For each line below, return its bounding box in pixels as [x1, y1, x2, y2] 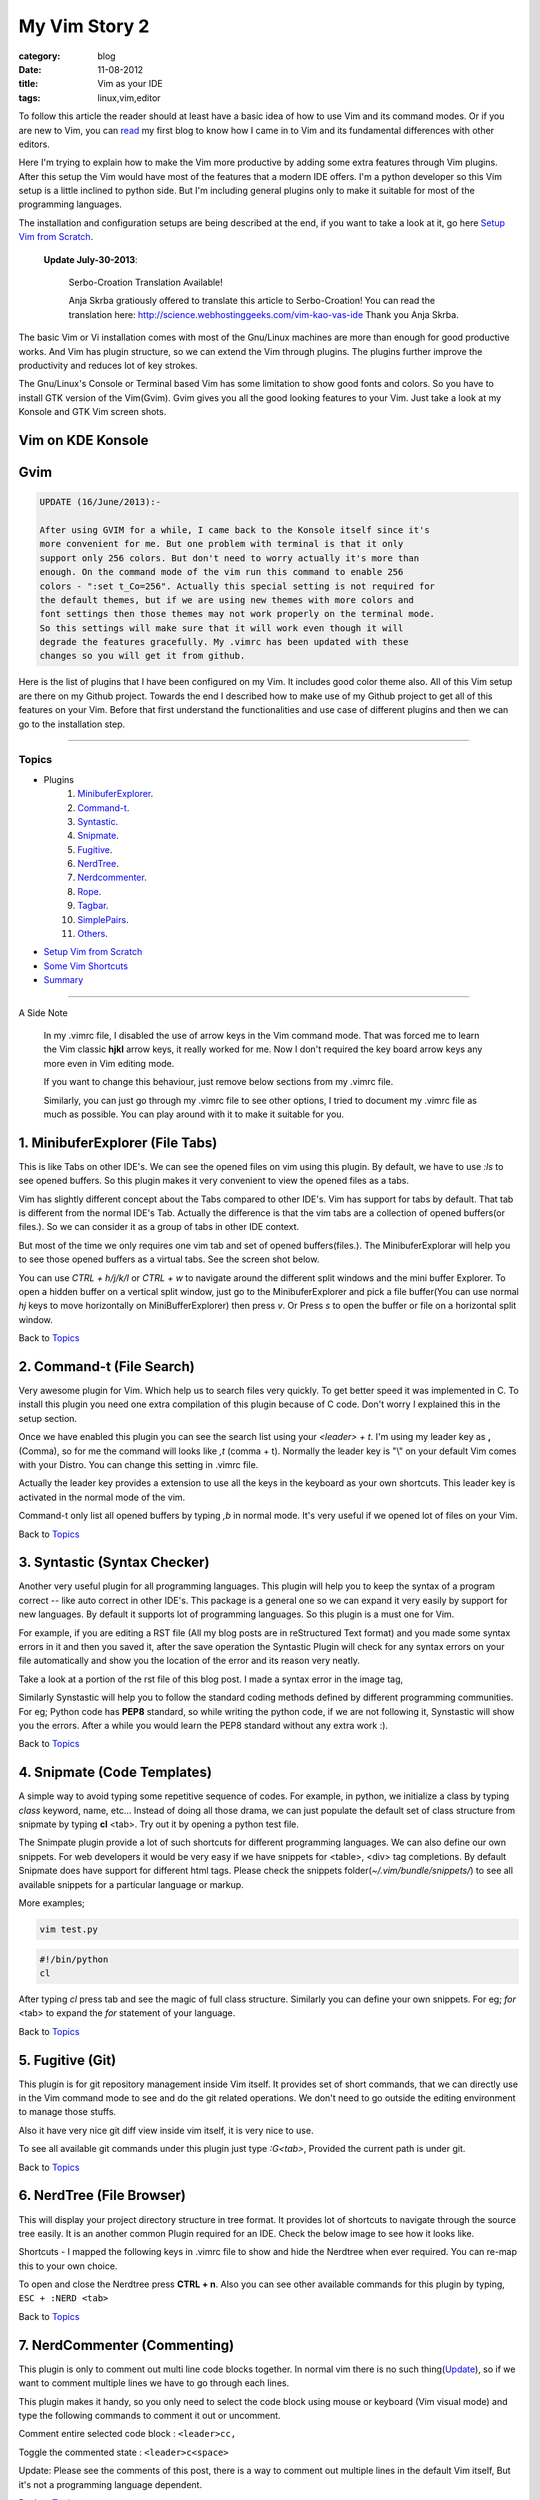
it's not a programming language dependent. [18, 2478, 203, 2490]
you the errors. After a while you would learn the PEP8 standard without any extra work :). [18, 1720, 389, 1731]
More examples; [18, 1897, 85, 1909]
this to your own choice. [18, 2260, 118, 2272]
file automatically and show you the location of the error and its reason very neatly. [18, 1655, 360, 1667]
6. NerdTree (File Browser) [18, 2187, 187, 2204]
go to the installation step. [18, 718, 126, 730]
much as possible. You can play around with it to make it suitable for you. [43, 1108, 345, 1120]
